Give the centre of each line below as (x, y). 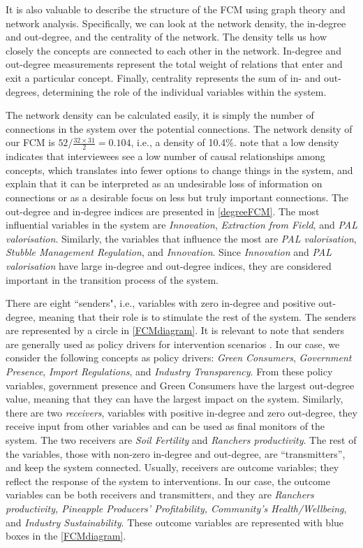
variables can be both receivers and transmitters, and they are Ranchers (160, 495)
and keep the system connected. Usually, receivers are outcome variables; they (172, 467)
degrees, (23, 91)
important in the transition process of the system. (112, 279)
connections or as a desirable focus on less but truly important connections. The (177, 197)
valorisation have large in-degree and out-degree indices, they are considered (169, 265)
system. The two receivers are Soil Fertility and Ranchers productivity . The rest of (181, 440)
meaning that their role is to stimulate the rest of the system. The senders (197, 316)
